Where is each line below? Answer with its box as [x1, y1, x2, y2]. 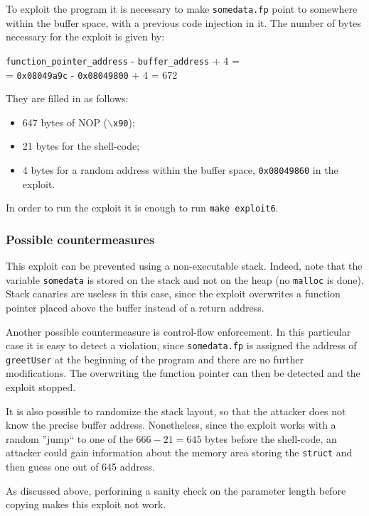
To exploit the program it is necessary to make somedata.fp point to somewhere [6, 1, 358, 16]
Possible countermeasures [6, 230, 155, 248]
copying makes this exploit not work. [6, 497, 166, 512]
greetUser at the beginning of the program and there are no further [6, 351, 304, 366]
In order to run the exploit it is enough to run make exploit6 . [6, 200, 279, 215]
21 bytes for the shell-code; [22, 138, 140, 153]
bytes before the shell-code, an [205, 431, 337, 446]
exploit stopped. [6, 380, 76, 395]
